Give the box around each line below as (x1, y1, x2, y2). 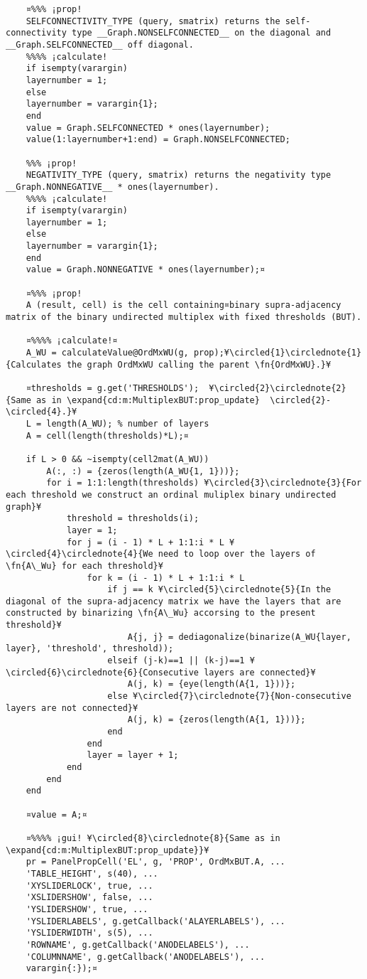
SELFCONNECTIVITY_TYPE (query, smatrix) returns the (26, 16, 280, 26)
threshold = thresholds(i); (66, 513, 199, 524)
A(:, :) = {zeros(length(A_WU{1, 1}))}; (46, 466, 240, 476)
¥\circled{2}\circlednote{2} (209, 383, 346, 393)
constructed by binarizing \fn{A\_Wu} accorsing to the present (6, 608, 316, 619)
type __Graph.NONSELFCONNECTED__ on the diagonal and (72, 28, 332, 38)
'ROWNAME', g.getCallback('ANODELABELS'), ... (26, 939, 250, 950)
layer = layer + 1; (87, 750, 179, 761)
